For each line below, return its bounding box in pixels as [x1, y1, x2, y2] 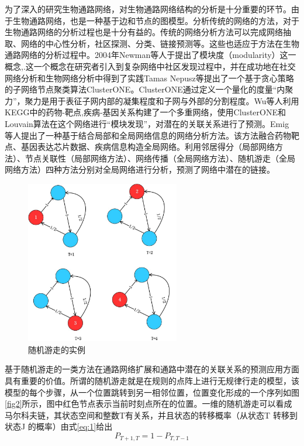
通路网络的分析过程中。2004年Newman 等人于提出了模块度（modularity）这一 [5, 49, 296, 61]
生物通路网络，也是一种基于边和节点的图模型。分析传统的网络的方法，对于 [12, 14, 299, 26]
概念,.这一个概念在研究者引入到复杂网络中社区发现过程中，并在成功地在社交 [5, 60, 296, 72]
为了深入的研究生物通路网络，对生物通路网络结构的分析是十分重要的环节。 [5, 3, 291, 15]
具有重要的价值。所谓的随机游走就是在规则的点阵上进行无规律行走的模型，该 [5, 374, 299, 386]
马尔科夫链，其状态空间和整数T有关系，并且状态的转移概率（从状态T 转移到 [5, 409, 298, 421]
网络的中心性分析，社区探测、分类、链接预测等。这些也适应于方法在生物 [20, 37, 299, 49]
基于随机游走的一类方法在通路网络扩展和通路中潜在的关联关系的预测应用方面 [5, 363, 299, 375]
